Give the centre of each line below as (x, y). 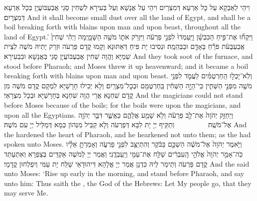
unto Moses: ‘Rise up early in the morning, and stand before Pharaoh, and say (124, 173)
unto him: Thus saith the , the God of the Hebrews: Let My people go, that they (128, 183)
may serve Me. (26, 193)
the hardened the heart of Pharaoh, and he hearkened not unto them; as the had (128, 134)
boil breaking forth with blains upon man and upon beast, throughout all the (123, 27)
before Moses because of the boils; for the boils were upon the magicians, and (123, 104)
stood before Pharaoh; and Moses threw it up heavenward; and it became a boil (126, 66)
